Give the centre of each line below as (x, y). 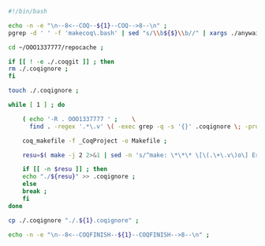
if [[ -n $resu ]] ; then (65, 169)
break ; (35, 191)
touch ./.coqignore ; (44, 91)
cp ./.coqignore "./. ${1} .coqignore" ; (74, 220)
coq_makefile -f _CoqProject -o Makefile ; (95, 141)
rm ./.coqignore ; (38, 69)
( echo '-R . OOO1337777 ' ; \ (79, 119)
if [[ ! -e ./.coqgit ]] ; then (61, 62)
